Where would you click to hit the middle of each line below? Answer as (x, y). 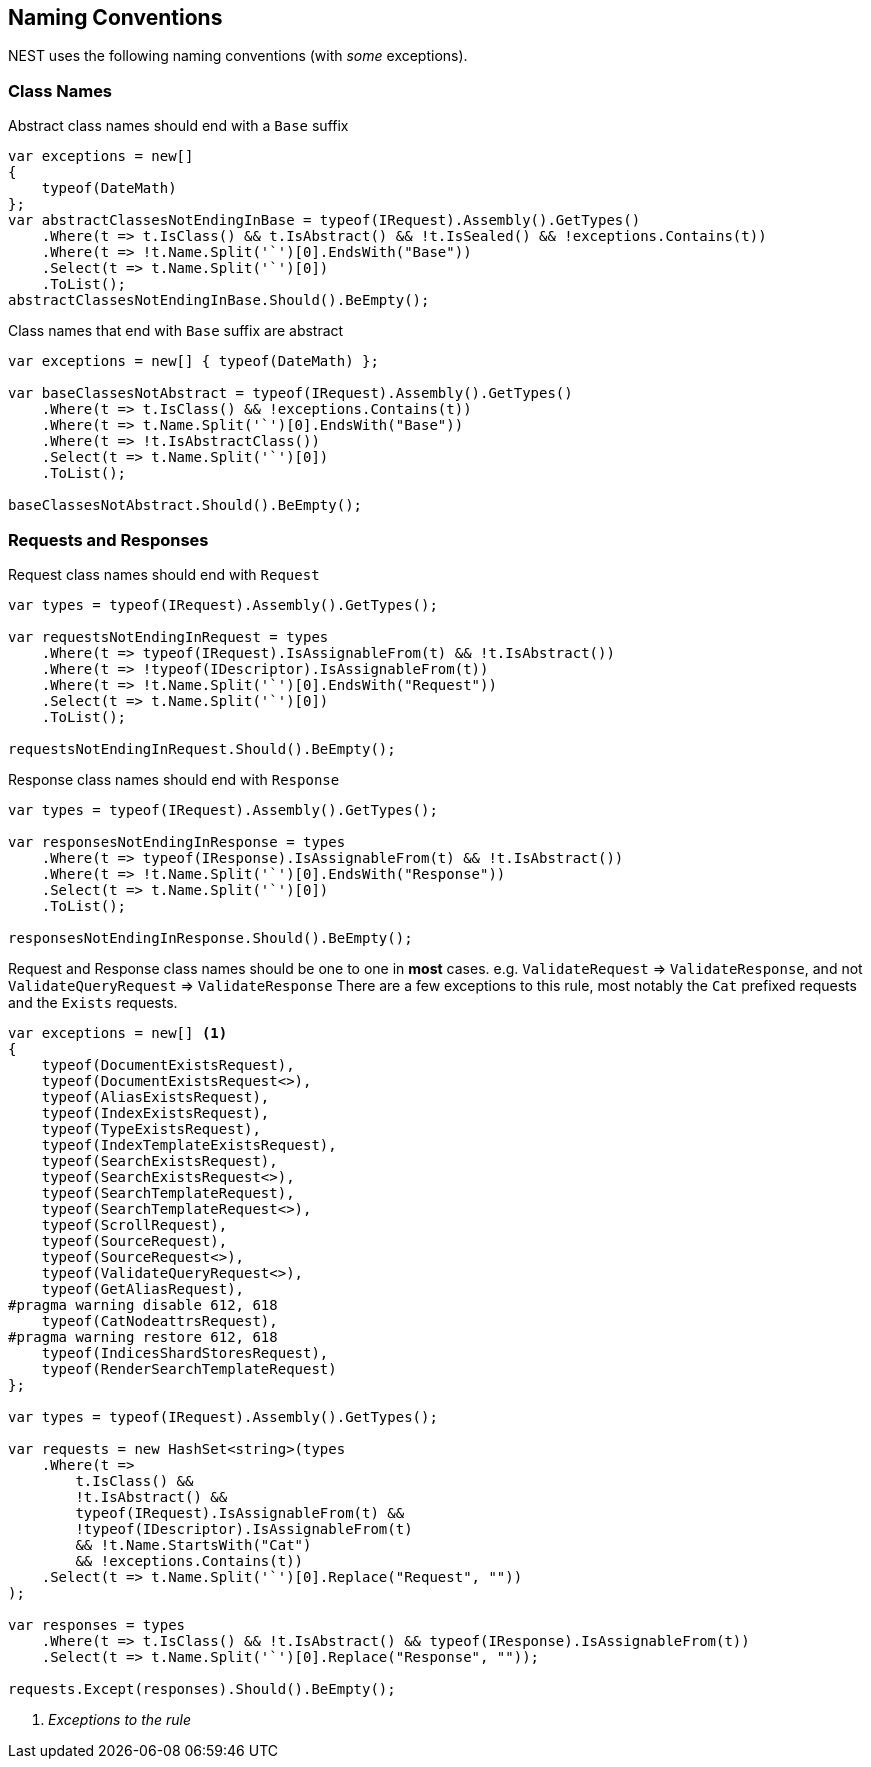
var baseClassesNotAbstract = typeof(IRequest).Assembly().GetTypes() (290, 393)
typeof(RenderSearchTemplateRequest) (189, 1368)
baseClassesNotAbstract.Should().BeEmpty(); (185, 505)
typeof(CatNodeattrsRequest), (159, 1320)
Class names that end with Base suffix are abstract (176, 331)
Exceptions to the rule (120, 1719)
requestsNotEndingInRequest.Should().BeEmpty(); (202, 748)
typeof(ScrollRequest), (134, 1224)
